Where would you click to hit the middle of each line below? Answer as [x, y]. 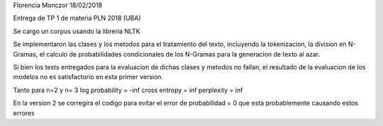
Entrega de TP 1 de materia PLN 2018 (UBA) [77, 18]
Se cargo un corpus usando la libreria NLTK [77, 31]
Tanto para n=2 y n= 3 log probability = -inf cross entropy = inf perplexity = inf [128, 90]
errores [24, 113]
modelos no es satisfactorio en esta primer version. [88, 77]
